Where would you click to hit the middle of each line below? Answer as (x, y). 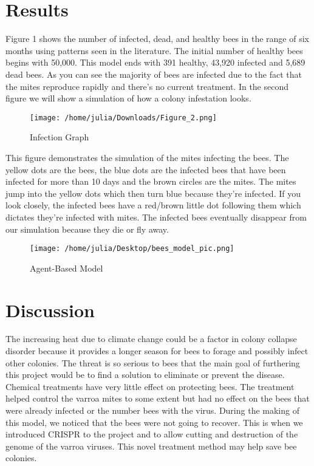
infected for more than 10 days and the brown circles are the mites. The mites (151, 181)
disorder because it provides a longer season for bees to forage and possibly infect (157, 351)
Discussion (50, 310)
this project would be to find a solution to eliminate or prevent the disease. (145, 375)
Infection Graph (60, 137)
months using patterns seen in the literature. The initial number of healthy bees (154, 50)
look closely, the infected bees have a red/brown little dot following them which (153, 205)
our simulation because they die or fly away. (87, 229)
